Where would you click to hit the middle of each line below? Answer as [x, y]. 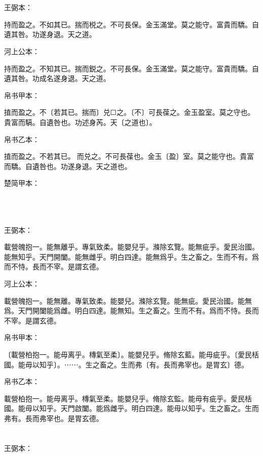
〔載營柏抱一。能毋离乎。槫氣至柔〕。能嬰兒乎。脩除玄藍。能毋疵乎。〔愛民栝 [131, 355]
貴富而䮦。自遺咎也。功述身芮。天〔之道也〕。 [80, 122]
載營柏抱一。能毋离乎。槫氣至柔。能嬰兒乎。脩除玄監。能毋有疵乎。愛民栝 [128, 398]
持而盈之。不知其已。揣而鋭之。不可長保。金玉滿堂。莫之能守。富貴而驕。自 [131, 68]
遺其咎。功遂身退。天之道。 [50, 34]
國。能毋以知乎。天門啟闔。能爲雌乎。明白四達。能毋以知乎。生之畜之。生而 [131, 408]
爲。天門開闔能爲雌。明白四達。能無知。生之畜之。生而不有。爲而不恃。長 [128, 310]
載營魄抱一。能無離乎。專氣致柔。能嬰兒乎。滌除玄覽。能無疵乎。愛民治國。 [131, 247]
